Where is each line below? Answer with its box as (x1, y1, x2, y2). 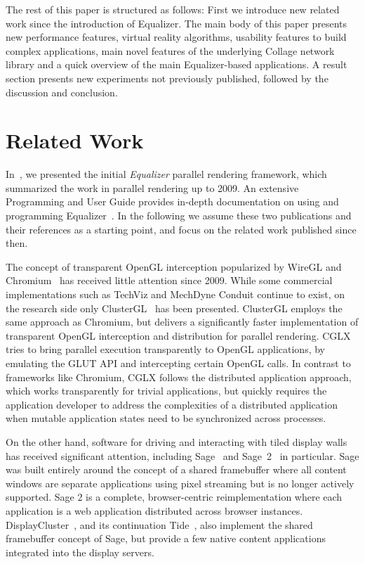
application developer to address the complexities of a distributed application (6, 397, 338, 411)
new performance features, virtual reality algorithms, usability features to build (6, 30, 347, 44)
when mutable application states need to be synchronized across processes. (6, 411, 326, 425)
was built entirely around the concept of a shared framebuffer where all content (6, 462, 347, 477)
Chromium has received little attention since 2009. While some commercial (6, 273, 333, 288)
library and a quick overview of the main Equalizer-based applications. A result (6, 57, 347, 72)
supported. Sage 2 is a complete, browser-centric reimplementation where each (6, 489, 343, 504)
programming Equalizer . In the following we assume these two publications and (6, 208, 352, 223)
